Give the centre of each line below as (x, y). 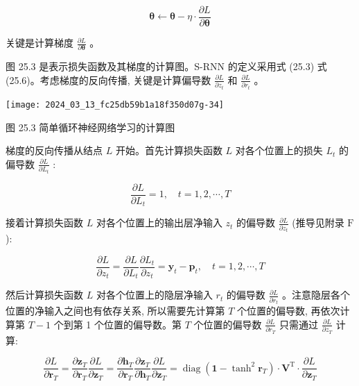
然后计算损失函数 (44, 295)
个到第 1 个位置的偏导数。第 (117, 324)
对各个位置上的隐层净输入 (154, 295)
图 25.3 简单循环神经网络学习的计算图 (90, 127)
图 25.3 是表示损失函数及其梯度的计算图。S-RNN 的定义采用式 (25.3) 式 (166, 66)
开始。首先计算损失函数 (169, 150)
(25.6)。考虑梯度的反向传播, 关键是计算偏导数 (108, 79)
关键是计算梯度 (40, 43)
